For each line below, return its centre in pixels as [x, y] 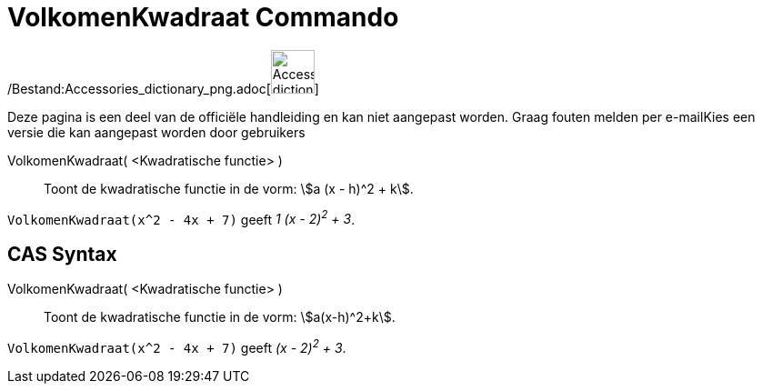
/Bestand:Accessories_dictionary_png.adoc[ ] [163, 88]
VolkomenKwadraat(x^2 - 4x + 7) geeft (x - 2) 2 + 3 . [177, 346]
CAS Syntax [62, 254]
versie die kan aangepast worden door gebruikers [156, 132]
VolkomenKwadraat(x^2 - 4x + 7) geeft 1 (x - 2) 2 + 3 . [181, 218]
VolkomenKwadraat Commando [203, 17]
